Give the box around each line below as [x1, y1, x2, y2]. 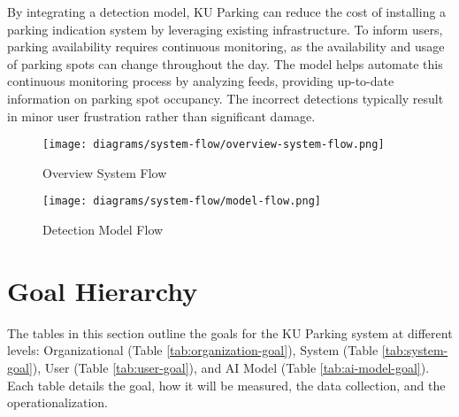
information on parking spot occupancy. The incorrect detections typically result [7, 89, 444, 107]
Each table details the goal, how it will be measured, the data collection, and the [7, 375, 446, 394]
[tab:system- [381, 341, 448, 359]
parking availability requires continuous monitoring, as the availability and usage [7, 37, 445, 56]
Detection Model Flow [42, 220, 164, 239]
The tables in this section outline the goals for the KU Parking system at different [7, 323, 453, 342]
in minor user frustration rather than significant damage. [7, 106, 316, 125]
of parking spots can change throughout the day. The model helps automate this [7, 54, 443, 73]
